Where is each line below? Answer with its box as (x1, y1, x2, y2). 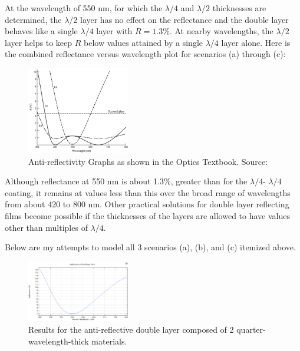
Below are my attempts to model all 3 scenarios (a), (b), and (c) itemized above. (5, 241, 296, 253)
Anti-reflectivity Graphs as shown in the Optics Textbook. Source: (28, 155, 268, 167)
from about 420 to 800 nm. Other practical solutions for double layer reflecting (5, 198, 289, 210)
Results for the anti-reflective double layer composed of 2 (28, 323, 234, 335)
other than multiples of (5, 221, 88, 233)
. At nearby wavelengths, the (169, 25, 273, 37)
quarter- (236, 323, 266, 335)
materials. (91, 335, 127, 347)
